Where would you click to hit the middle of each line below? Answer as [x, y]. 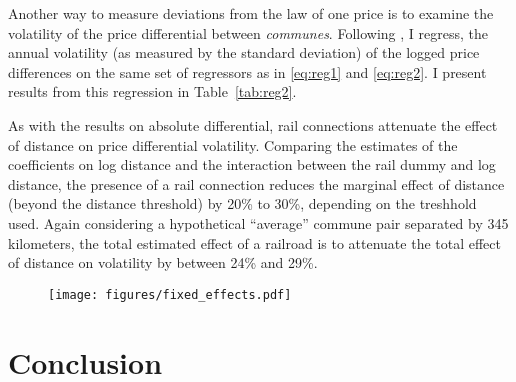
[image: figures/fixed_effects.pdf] [170, 294]
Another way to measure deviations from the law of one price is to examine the [251, 13]
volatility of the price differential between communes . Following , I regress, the [248, 32]
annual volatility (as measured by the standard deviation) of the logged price [244, 52]
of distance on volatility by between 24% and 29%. [163, 262]
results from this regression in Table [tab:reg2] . [152, 91]
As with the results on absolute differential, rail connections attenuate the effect [253, 124]
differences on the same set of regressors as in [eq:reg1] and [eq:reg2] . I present [247, 71]
